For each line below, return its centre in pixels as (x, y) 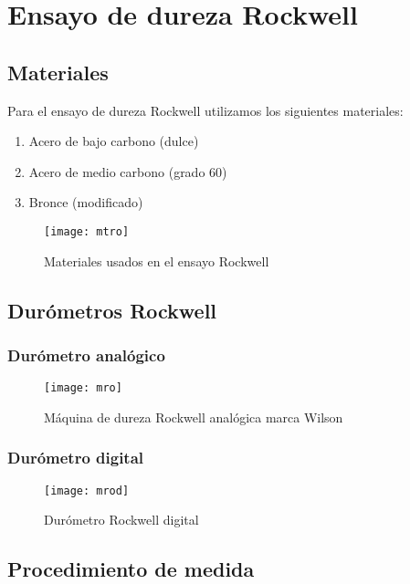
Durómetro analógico (86, 355)
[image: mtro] (87, 231)
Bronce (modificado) (86, 202)
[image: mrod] (87, 490)
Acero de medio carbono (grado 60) (128, 171)
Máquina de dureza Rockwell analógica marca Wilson (194, 417)
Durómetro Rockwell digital (121, 520)
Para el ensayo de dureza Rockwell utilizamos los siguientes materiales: (205, 110)
